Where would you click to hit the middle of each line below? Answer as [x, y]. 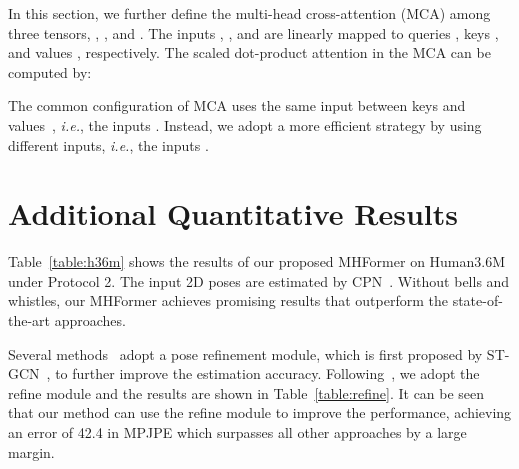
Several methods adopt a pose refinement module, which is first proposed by [245, 353]
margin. [31, 451]
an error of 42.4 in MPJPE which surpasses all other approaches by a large [237, 432]
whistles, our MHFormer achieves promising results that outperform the [228, 300]
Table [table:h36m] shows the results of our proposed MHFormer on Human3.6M [257, 261]
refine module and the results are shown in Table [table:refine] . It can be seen [246, 392]
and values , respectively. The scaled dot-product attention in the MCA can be [249, 52]
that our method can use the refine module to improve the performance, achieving [260, 412]
